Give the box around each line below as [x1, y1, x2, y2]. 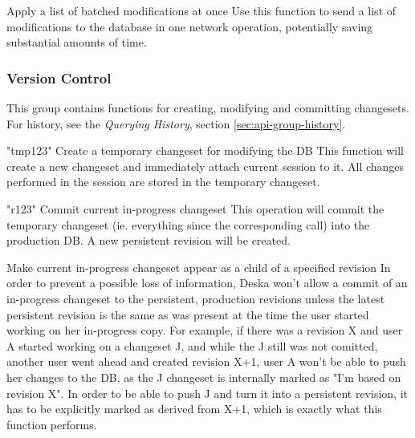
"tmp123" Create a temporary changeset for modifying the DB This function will [6, 142, 404, 159]
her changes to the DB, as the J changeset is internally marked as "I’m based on [6, 368, 401, 385]
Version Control [6, 67, 112, 87]
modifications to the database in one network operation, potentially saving [6, 18, 373, 34]
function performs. [6, 416, 97, 432]
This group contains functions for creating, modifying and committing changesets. [6, 99, 409, 116]
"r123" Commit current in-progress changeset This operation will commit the [6, 200, 384, 217]
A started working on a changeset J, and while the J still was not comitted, [6, 337, 378, 354]
